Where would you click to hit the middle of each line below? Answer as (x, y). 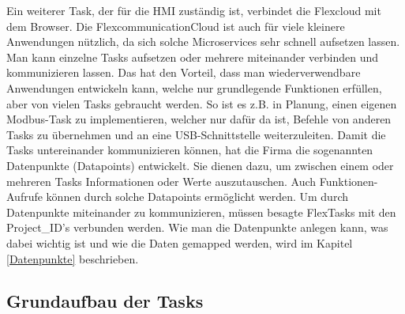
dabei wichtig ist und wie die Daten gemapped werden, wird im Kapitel (180, 242)
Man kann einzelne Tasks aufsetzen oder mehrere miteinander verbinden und (193, 57)
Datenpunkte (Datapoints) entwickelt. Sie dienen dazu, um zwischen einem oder (200, 165)
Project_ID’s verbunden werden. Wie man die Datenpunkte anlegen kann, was (197, 227)
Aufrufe (24, 197)
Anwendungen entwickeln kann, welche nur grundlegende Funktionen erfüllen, (194, 87)
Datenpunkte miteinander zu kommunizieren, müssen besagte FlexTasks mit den (201, 212)
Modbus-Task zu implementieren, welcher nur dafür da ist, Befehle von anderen (199, 119)
